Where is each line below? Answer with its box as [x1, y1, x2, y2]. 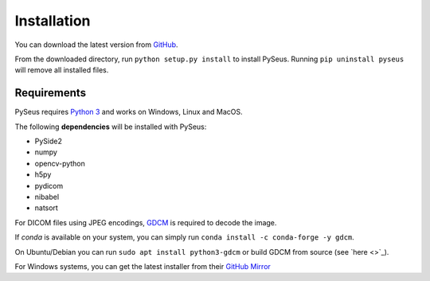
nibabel [34, 192, 60, 201]
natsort [34, 203, 59, 213]
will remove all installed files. [14, 65, 109, 75]
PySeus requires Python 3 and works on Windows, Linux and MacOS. [14, 107, 243, 117]
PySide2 [34, 136, 63, 146]
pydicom [34, 181, 64, 190]
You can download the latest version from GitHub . [14, 40, 178, 49]
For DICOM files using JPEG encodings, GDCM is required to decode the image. [14, 217, 277, 227]
